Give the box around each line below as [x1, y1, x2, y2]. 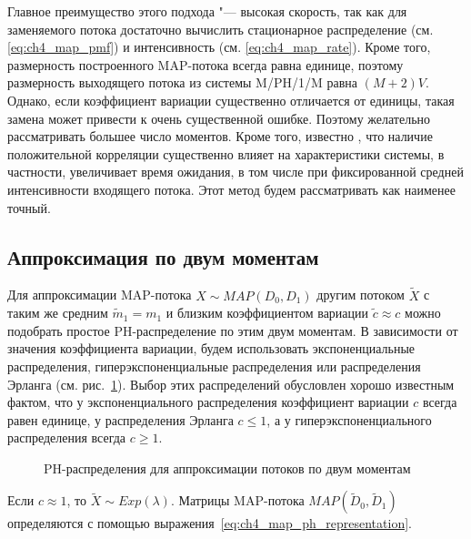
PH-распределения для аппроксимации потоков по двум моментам [44, 458, 411, 477]
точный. [7, 198, 51, 217]
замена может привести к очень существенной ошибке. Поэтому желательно [7, 108, 431, 127]
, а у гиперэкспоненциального [266, 410, 432, 429]
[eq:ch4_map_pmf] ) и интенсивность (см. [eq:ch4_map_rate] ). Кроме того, [7, 37, 431, 56]
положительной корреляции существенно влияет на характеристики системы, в [7, 144, 445, 163]
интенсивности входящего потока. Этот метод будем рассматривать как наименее [7, 179, 456, 198]
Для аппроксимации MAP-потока [7, 285, 192, 304]
